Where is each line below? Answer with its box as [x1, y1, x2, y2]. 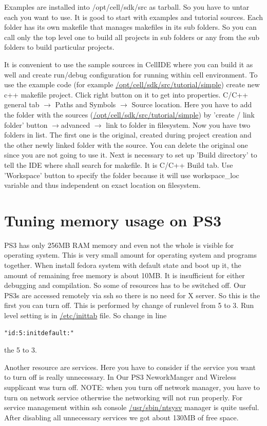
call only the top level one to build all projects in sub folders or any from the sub [4, 31, 260, 42]
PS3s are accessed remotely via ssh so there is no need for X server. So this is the [4, 289, 260, 300]
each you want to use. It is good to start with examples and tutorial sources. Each [4, 11, 263, 22]
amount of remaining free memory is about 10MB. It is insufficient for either [4, 269, 245, 280]
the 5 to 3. [4, 344, 37, 355]
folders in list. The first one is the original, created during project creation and [4, 129, 252, 140]
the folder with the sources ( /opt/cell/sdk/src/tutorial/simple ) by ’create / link [4, 109, 255, 120]
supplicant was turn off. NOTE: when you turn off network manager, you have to [4, 381, 260, 392]
